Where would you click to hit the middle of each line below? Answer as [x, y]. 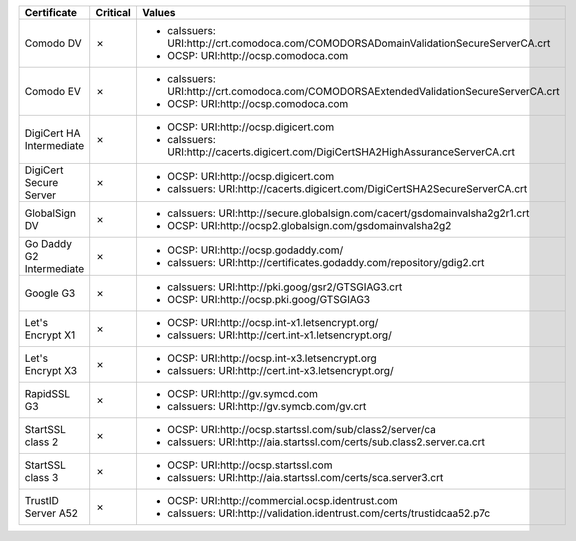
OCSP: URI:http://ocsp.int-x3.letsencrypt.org [271, 358]
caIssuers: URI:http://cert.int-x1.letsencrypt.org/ [279, 335]
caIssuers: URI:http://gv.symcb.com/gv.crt [266, 406]
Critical [113, 12]
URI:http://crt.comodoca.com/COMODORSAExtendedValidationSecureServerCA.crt [363, 91]
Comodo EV [53, 91]
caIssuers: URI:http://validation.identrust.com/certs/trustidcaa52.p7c [328, 513]
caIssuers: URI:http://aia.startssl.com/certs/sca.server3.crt [305, 477]
